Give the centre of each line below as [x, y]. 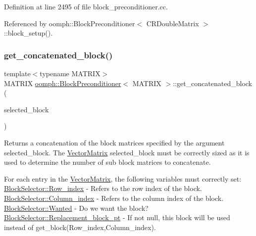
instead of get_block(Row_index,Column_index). [80, 227]
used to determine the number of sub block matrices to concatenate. [107, 162]
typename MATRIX [70, 73]
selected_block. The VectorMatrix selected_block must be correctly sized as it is [127, 152]
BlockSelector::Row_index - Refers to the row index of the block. [103, 188]
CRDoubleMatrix [173, 23]
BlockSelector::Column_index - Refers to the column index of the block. [114, 198]
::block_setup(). [28, 33]
